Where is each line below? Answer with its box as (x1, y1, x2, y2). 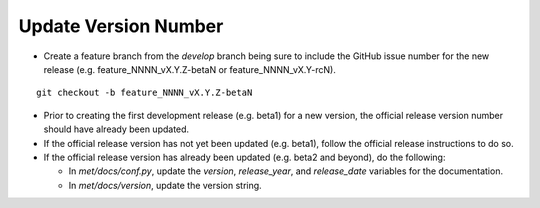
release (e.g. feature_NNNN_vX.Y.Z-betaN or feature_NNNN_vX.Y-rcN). (43, 63, 337, 75)
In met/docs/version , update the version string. (68, 179, 262, 191)
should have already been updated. (43, 123, 190, 135)
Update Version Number (18, 15, 224, 37)
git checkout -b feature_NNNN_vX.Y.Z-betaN (36, 87, 253, 99)
